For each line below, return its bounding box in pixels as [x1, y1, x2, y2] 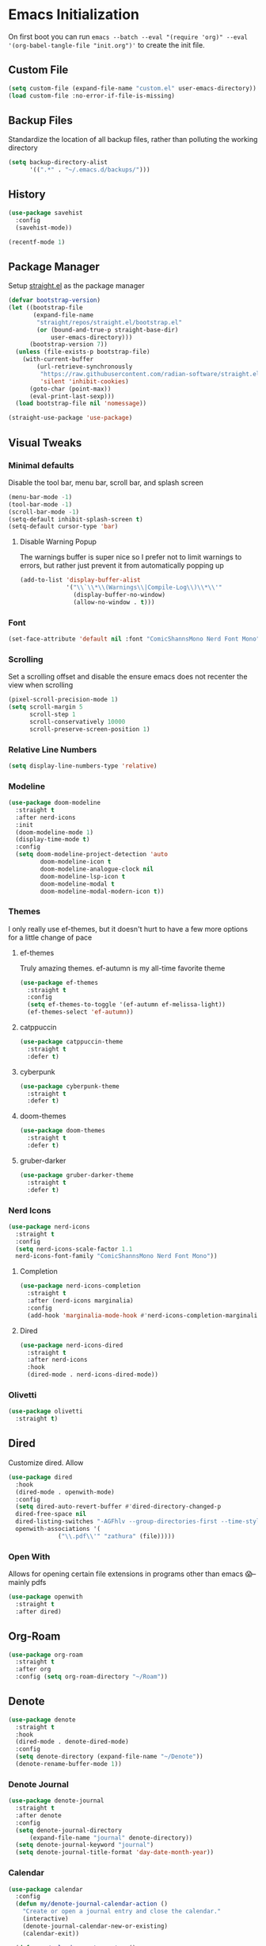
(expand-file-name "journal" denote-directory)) [28, 1833, 193, 1842]
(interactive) [22, 1915, 69, 1923]
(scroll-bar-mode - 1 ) [8, 508, 80, 516]
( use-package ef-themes [19, 979, 99, 986]
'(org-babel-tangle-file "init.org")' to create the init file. [8, 40, 205, 49]
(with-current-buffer [22, 356, 93, 363]
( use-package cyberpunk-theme [19, 1082, 120, 1090]
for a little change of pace [8, 933, 93, 942]
